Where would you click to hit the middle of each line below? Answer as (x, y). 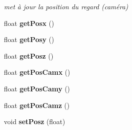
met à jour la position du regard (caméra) (66, 6)
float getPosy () (29, 39)
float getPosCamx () (37, 72)
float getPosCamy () (37, 88)
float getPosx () (29, 23)
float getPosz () (29, 55)
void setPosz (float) (35, 121)
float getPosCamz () (37, 105)
